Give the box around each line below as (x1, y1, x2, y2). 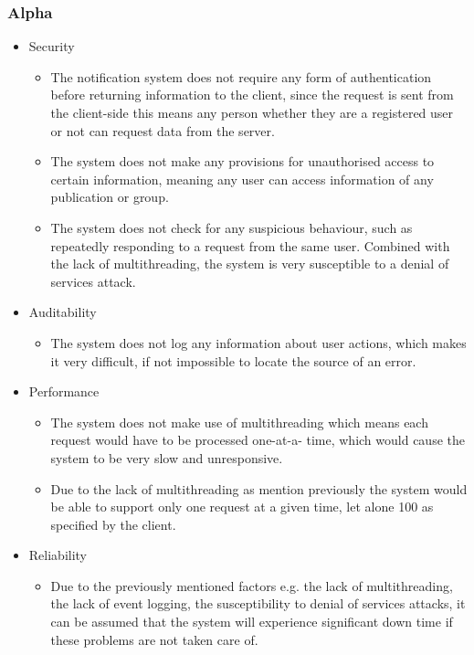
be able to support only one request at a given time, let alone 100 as (50, 497, 434, 516)
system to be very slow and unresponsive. (50, 448, 283, 467)
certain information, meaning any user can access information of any (50, 169, 434, 188)
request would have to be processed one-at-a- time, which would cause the (50, 430, 465, 449)
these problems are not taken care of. (50, 629, 258, 649)
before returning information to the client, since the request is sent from (50, 85, 454, 104)
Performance (28, 382, 100, 401)
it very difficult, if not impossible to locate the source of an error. (50, 351, 416, 370)
